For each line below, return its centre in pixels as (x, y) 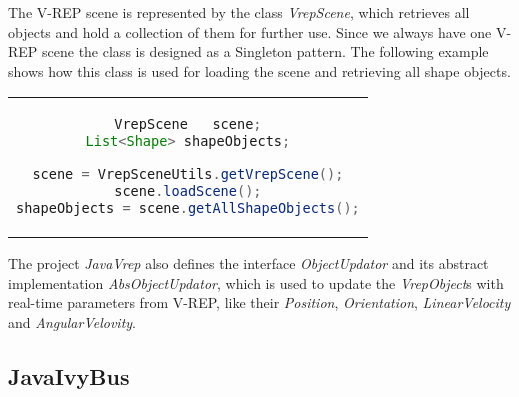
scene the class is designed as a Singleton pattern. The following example (265, 51)
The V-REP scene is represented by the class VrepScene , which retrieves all (239, 12)
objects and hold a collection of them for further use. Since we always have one (250, 31)
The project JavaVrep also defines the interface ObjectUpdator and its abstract (248, 263)
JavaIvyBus (69, 376)
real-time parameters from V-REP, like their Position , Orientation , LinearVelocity (259, 302)
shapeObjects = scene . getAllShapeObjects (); (188, 208)
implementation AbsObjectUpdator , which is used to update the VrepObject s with (256, 282)
